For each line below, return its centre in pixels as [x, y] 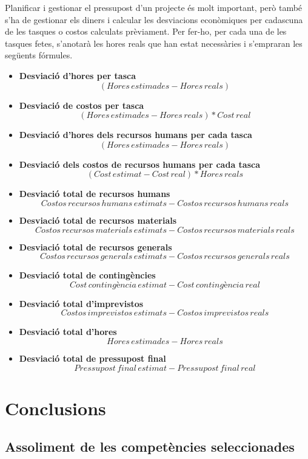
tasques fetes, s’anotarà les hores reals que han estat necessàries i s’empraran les [154, 43]
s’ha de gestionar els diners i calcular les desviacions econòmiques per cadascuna [154, 19]
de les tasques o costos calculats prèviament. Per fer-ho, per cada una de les [146, 31]
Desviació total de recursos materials [98, 220]
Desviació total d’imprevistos [81, 303]
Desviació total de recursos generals [95, 247]
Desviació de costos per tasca [82, 105]
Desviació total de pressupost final [92, 358]
